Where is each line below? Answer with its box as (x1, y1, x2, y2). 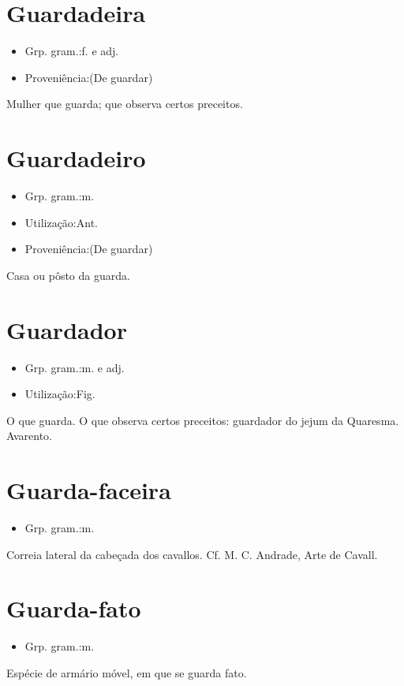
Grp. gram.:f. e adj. (24, 43, 119, 59)
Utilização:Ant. (24, 214, 98, 230)
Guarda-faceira (6, 474, 171, 506)
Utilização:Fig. (24, 386, 95, 402)
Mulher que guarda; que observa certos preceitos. (6, 95, 243, 112)
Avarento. (6, 427, 52, 444)
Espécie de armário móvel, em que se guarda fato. (6, 664, 247, 680)
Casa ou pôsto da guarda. (6, 267, 130, 283)
